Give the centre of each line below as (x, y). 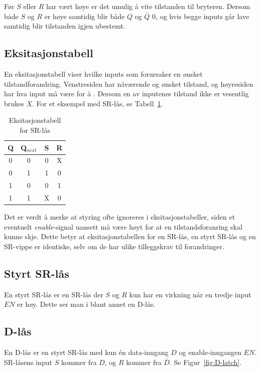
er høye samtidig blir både (85, 16)
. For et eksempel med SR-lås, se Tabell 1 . (98, 103)
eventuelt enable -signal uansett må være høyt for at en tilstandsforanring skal (123, 226)
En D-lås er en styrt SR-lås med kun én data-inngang (86, 352)
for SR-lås (35, 130)
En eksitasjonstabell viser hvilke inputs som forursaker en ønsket (103, 73)
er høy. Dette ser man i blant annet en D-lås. (86, 304)
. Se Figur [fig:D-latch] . (206, 362)
